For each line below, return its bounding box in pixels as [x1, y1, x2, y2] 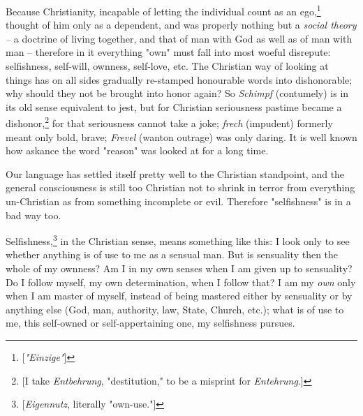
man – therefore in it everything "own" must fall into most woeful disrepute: [6, 45, 331, 59]
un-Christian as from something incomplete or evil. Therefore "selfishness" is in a [6, 194, 351, 209]
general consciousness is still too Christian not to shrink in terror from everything [6, 180, 355, 195]
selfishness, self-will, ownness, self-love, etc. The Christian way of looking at [6, 59, 329, 73]
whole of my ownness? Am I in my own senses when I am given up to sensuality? [6, 261, 353, 276]
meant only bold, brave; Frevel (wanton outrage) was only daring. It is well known [6, 129, 357, 144]
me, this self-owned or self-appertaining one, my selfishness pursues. [6, 315, 295, 330]
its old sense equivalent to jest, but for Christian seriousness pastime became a [6, 99, 342, 114]
